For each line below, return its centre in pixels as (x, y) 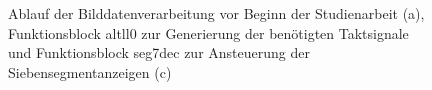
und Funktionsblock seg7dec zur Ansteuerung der (159, 52)
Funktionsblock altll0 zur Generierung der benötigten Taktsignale (208, 32)
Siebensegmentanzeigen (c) (90, 71)
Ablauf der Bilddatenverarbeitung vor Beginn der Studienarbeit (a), (216, 13)
